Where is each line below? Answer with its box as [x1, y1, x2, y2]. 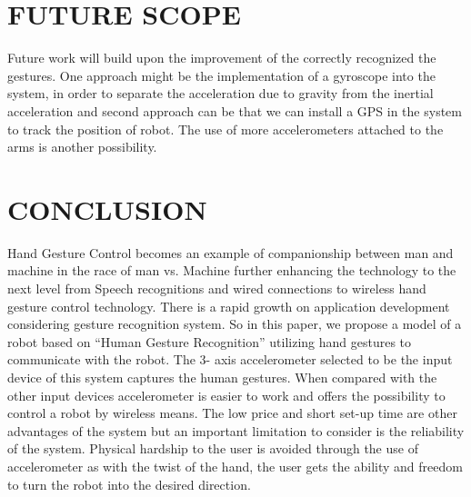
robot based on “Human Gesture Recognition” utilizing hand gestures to [7, 332, 412, 351]
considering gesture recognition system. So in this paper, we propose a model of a [7, 314, 462, 333]
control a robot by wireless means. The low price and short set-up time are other [7, 403, 457, 422]
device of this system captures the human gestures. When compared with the [7, 367, 437, 386]
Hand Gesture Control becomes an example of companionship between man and [7, 243, 454, 262]
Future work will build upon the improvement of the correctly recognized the [7, 48, 436, 67]
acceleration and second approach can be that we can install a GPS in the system [7, 101, 462, 120]
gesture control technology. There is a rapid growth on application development [7, 296, 450, 315]
